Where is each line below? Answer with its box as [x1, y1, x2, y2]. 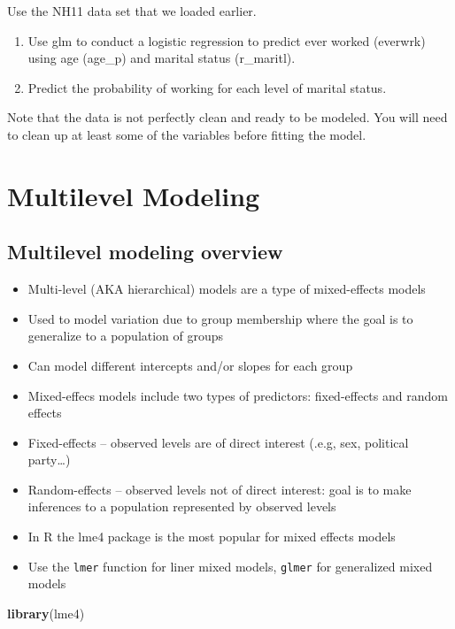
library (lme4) [7, 603, 85, 622]
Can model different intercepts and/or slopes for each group [27, 356, 353, 374]
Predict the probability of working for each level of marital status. [27, 78, 387, 96]
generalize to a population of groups [27, 326, 224, 345]
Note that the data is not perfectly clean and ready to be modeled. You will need [7, 108, 448, 127]
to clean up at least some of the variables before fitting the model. [7, 125, 366, 143]
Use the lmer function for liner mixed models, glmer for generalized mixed [27, 556, 433, 575]
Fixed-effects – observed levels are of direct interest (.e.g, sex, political [27, 433, 409, 451]
